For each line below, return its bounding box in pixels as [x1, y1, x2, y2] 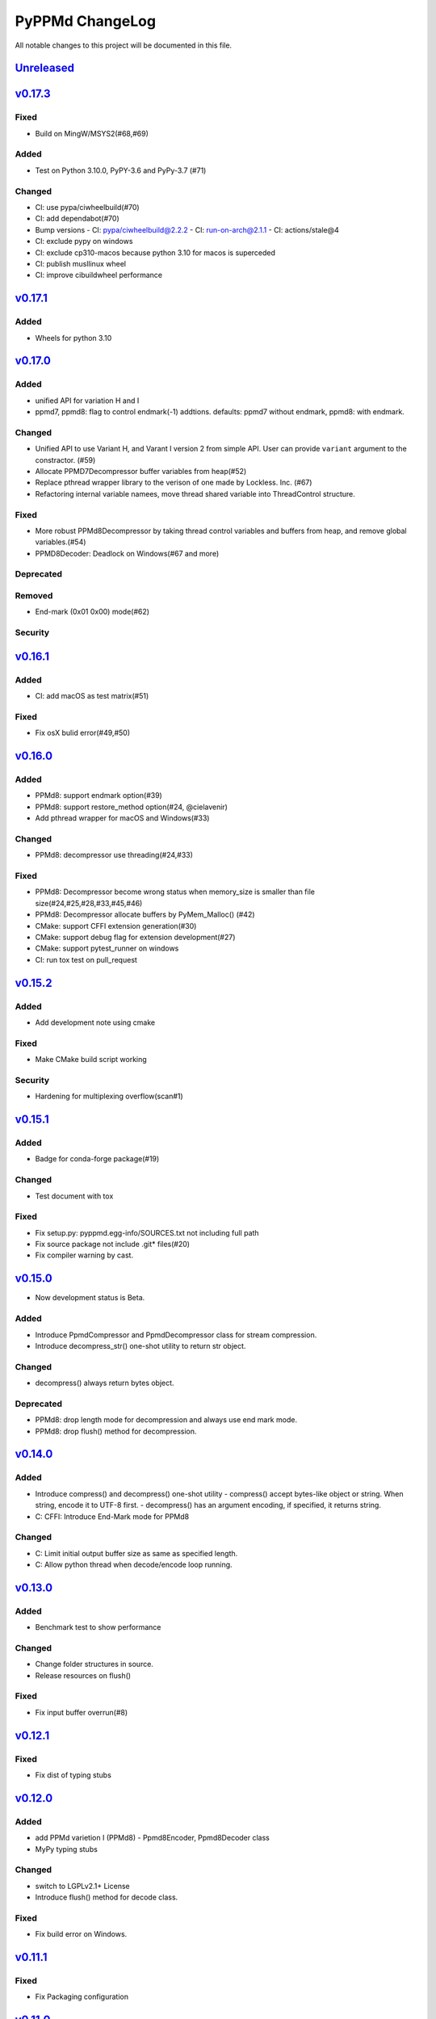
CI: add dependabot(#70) [35, 214, 120, 224]
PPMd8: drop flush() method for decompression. [35, 1426, 197, 1436]
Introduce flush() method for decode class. [35, 1892, 178, 1902]
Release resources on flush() [35, 1670, 132, 1680]
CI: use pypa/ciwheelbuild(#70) [35, 203, 140, 212]
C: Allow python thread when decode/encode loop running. [35, 1559, 233, 1570]
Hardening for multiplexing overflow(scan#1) [35, 1091, 183, 1102]
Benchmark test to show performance [35, 1622, 161, 1632]
